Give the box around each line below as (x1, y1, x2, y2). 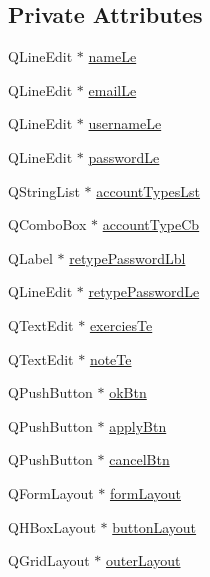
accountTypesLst (96, 180, 201, 201)
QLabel (8, 247, 53, 268)
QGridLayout (8, 550, 90, 571)
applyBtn (109, 415, 167, 436)
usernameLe (88, 113, 162, 134)
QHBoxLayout (8, 516, 96, 537)
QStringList (8, 180, 80, 201)
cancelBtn (109, 449, 170, 470)
